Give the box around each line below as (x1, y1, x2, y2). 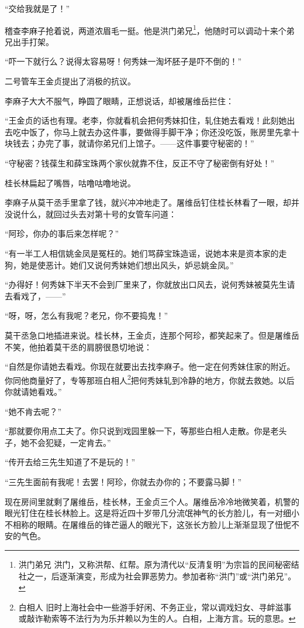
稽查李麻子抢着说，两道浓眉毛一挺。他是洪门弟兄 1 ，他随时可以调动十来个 (5, 22, 286, 36)
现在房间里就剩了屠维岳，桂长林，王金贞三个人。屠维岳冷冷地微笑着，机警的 (5, 495, 299, 507)
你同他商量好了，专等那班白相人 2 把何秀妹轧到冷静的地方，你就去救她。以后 (5, 372, 295, 386)
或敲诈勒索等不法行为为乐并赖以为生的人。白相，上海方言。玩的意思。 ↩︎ (18, 612, 296, 624)
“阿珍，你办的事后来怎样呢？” (5, 227, 119, 240)
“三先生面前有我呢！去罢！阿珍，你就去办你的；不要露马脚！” (5, 475, 242, 487)
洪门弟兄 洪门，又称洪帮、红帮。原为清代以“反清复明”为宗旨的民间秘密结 (18, 558, 299, 570)
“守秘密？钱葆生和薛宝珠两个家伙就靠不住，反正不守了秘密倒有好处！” (5, 157, 275, 169)
